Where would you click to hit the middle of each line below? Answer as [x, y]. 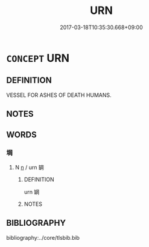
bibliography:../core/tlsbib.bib [43, 237]
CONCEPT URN [38, 58]
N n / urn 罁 [29, 167]
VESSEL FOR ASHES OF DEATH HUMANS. [59, 95]
